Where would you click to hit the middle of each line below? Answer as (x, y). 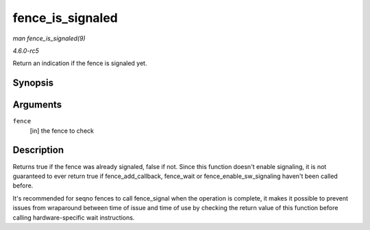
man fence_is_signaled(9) (49, 38)
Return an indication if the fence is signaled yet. (80, 63)
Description (38, 150)
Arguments (37, 105)
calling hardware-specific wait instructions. (74, 217)
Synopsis (33, 83)
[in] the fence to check (62, 131)
